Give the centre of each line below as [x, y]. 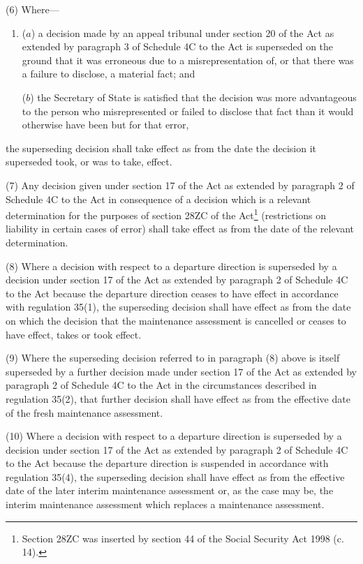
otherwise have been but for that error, [105, 125]
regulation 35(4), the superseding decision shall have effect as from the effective [175, 476]
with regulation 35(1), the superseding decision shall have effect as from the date [178, 307]
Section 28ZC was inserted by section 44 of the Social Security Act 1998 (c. [183, 538]
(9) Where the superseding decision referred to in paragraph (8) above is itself [173, 358]
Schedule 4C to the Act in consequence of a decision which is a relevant [158, 199]
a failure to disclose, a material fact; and [109, 74]
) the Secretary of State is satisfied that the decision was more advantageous [193, 97]
